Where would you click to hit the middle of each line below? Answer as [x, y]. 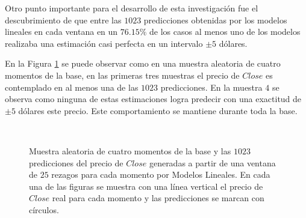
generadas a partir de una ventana [212, 162]
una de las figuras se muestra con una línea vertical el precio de [146, 186]
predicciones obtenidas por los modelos [215, 20]
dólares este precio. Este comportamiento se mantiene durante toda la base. [158, 110]
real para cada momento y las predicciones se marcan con [158, 198]
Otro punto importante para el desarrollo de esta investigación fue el [132, 8]
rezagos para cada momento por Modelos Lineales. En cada [161, 174]
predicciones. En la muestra [211, 87]
